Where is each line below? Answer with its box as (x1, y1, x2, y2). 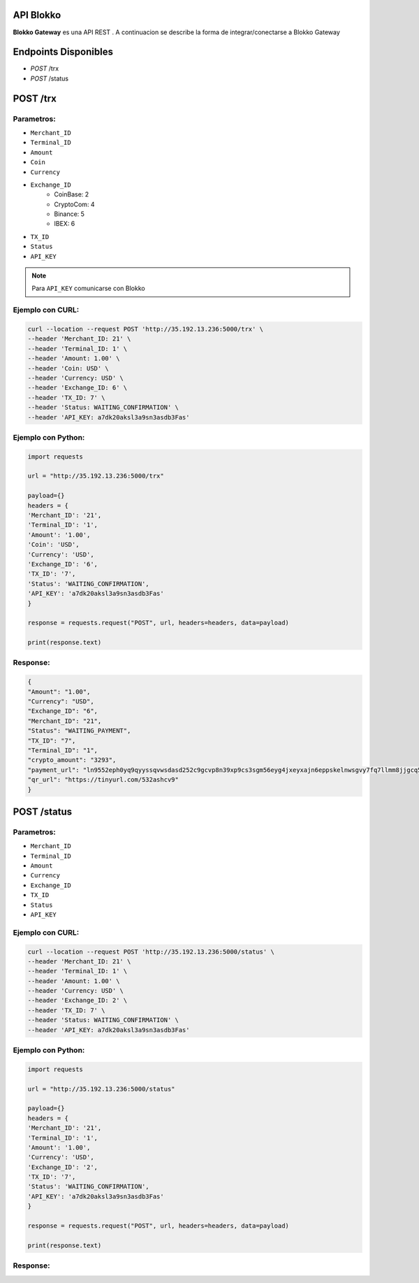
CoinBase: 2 (54, 190, 89, 199)
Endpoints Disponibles (13, 46, 113, 58)
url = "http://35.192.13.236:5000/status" (27, 1084, 175, 1093)
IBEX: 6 (54, 220, 75, 228)
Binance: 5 (54, 210, 85, 218)
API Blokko (13, 9, 61, 21)
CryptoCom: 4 (54, 200, 95, 208)
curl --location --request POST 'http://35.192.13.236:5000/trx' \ (27, 325, 264, 333)
